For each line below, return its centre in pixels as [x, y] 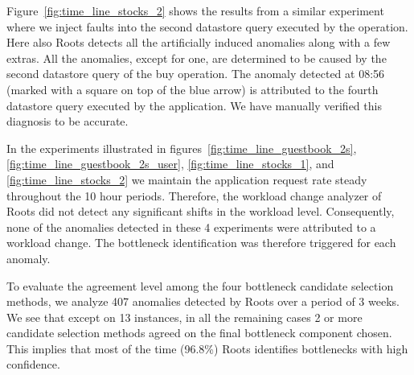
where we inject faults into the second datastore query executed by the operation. [207, 26]
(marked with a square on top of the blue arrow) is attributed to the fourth [193, 89]
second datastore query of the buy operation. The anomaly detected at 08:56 [196, 74]
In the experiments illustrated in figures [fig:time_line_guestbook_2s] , [182, 148]
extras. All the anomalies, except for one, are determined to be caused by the [197, 58]
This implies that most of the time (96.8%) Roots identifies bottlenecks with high [207, 348]
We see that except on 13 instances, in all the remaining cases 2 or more [184, 317]
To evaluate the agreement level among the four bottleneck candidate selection [200, 285]
